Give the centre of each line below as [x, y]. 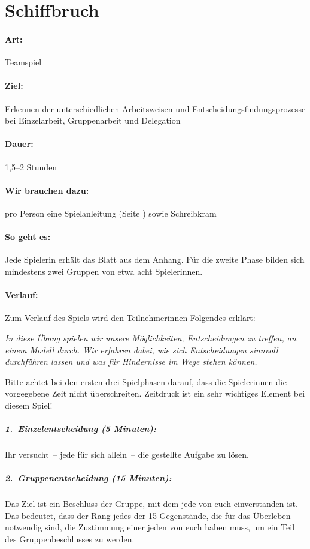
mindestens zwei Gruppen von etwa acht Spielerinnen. [104, 271]
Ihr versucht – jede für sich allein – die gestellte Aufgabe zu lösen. [127, 454]
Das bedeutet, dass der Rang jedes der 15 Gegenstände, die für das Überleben [148, 515]
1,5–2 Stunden [31, 166]
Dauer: [19, 144]
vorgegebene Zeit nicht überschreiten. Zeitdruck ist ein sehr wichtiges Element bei [155, 393]
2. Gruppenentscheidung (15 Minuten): [88, 478]
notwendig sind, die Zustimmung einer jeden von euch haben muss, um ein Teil [150, 527]
